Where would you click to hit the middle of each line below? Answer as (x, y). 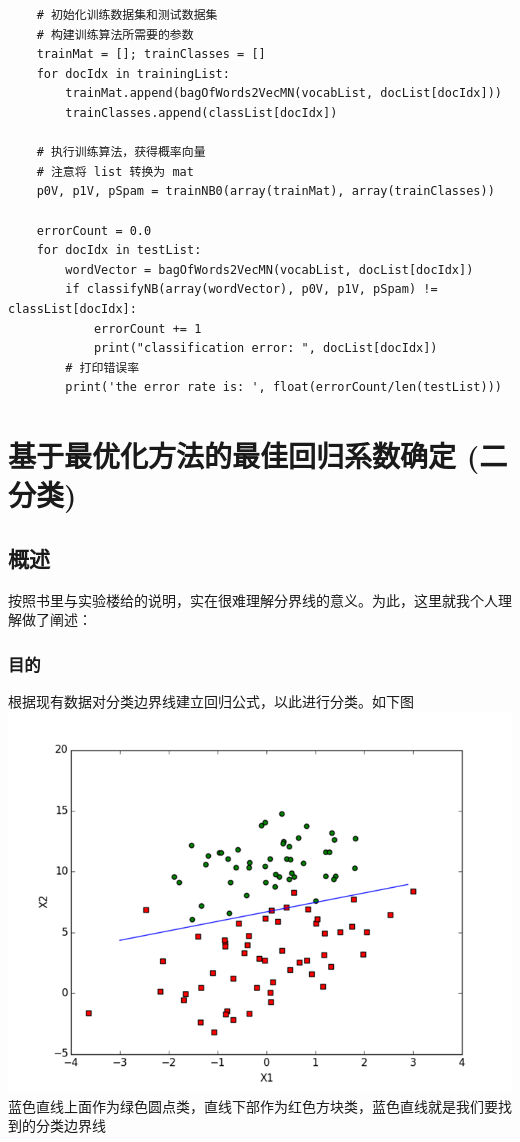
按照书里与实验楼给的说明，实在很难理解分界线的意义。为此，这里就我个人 (253, 599)
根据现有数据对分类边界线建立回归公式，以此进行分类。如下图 (211, 701)
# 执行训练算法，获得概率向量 (121, 152)
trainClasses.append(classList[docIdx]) (201, 112)
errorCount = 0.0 (94, 230)
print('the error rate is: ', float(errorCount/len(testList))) (283, 387)
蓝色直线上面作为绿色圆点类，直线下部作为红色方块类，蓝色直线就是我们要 (253, 1105)
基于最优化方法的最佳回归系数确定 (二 (258, 455)
